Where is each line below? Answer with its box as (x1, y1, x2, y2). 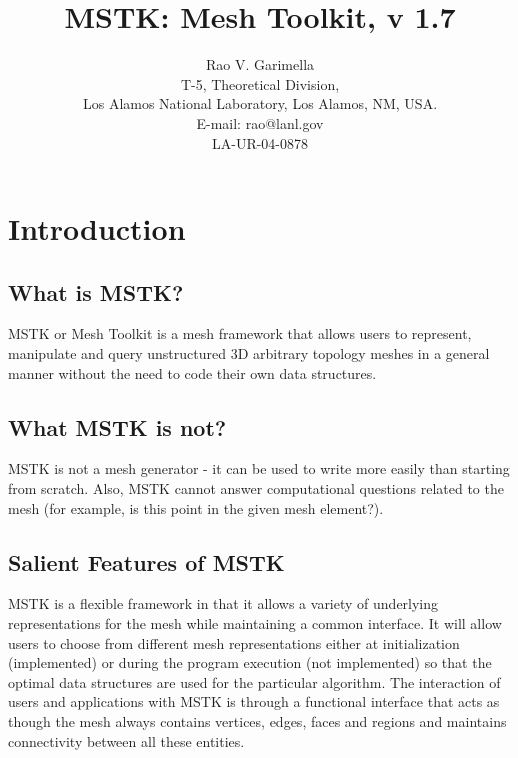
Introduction (8, 208, 186, 249)
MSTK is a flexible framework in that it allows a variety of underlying (8, 593, 439, 614)
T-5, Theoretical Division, (180, 73, 340, 94)
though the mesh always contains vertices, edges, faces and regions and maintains (8, 711, 507, 732)
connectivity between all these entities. (8, 730, 245, 751)
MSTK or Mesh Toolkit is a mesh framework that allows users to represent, (8, 323, 472, 344)
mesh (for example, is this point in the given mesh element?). (8, 497, 384, 518)
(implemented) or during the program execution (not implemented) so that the (8, 652, 492, 673)
